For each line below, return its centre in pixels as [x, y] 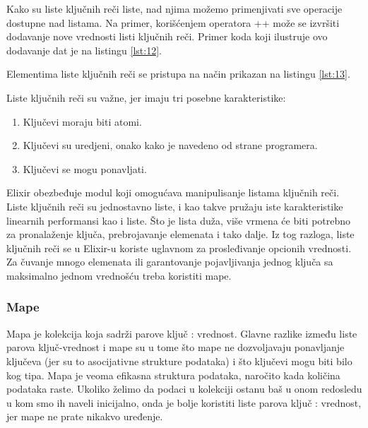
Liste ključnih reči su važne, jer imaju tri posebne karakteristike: [146, 97]
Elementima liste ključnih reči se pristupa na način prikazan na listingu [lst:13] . [178, 74]
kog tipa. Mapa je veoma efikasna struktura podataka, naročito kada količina [173, 375]
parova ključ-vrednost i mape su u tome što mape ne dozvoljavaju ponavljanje [176, 347]
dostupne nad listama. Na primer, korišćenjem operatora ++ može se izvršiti [173, 22]
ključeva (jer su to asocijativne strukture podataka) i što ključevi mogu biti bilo [179, 361]
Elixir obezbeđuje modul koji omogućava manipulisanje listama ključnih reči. [173, 192]
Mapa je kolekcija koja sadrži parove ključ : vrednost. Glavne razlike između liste [182, 333]
